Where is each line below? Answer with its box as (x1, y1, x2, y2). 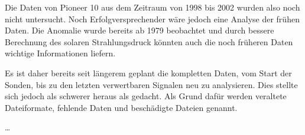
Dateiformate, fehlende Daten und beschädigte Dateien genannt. (5, 101, 238, 113)
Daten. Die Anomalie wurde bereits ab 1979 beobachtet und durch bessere (5, 24, 274, 36)
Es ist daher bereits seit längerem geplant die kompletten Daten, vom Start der (5, 66, 292, 79)
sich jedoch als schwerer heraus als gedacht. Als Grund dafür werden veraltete (5, 90, 287, 102)
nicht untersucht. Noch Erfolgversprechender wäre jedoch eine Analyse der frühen (5, 12, 300, 25)
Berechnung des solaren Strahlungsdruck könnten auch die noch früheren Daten (5, 35, 293, 48)
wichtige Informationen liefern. (5, 47, 116, 59)
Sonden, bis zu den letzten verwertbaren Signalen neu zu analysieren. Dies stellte (5, 78, 298, 90)
